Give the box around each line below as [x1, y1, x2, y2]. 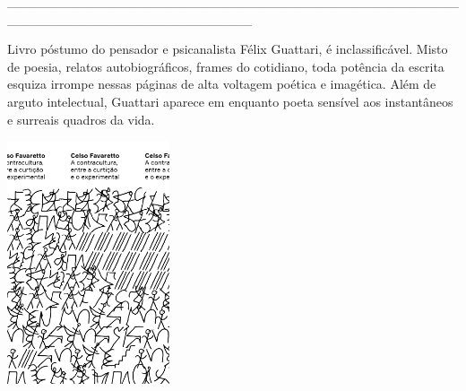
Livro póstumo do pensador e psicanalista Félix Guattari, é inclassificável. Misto [7, 39, 448, 58]
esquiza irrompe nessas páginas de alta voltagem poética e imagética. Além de [7, 74, 436, 93]
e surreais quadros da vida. [7, 109, 155, 128]
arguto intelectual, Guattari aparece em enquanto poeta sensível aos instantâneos [7, 91, 453, 110]
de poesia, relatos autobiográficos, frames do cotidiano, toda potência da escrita [7, 56, 444, 75]
